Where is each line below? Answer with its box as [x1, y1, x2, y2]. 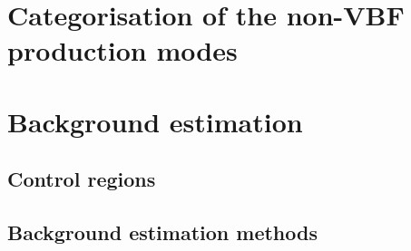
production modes [7, 32, 238, 69]
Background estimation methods [7, 218, 318, 246]
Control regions [7, 165, 156, 193]
